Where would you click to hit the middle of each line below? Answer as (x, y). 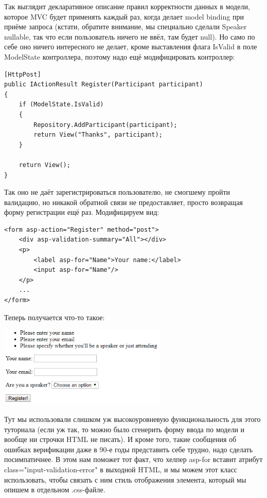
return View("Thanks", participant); (98, 135)
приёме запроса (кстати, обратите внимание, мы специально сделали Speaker (126, 26)
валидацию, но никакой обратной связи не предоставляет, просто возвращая (124, 202)
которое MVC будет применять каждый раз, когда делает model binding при (124, 16)
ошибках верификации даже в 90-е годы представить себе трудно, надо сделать (129, 449)
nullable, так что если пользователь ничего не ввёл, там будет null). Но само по (130, 36)
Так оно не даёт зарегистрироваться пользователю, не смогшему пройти (117, 192)
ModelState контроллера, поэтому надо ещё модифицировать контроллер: (120, 56)
